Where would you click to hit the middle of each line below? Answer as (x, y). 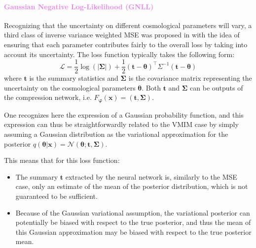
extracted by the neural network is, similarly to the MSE (151, 176)
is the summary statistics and (74, 78)
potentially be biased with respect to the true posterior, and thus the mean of (133, 222)
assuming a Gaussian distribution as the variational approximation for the (116, 134)
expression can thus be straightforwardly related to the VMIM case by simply (121, 124)
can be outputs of (217, 87)
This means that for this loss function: (62, 160)
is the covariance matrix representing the (190, 78)
